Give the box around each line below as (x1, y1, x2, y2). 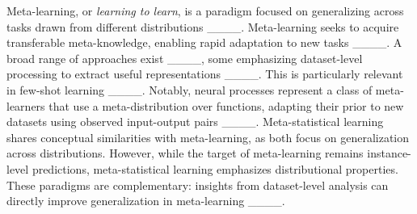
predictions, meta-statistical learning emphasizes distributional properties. (32, 160, 398, 177)
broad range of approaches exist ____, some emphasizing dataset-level (6, 49, 363, 66)
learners (6, 97, 45, 114)
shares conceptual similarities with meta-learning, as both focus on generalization (6, 128, 410, 145)
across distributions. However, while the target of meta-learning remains (6, 145, 364, 162)
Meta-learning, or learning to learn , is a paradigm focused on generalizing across (6, 2, 404, 19)
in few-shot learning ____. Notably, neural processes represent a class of (6, 81, 373, 98)
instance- (367, 145, 411, 162)
